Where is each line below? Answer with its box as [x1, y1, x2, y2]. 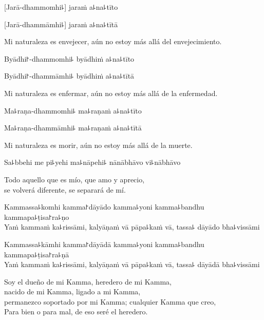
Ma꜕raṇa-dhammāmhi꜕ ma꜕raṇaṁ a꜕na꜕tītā [4, 122, 142, 133]
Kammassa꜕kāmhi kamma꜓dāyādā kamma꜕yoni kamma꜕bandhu [4, 238, 204, 249]
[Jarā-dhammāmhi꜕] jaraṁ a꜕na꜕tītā [4, 18, 118, 29]
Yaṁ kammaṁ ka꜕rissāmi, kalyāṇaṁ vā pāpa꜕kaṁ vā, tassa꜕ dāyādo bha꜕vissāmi [4, 221, 260, 232]
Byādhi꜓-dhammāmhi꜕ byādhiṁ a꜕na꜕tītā [4, 70, 135, 81]
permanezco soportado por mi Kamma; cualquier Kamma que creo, [4, 296, 216, 307]
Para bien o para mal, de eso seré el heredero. [4, 306, 148, 317]
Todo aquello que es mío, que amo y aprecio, [4, 174, 145, 184]
